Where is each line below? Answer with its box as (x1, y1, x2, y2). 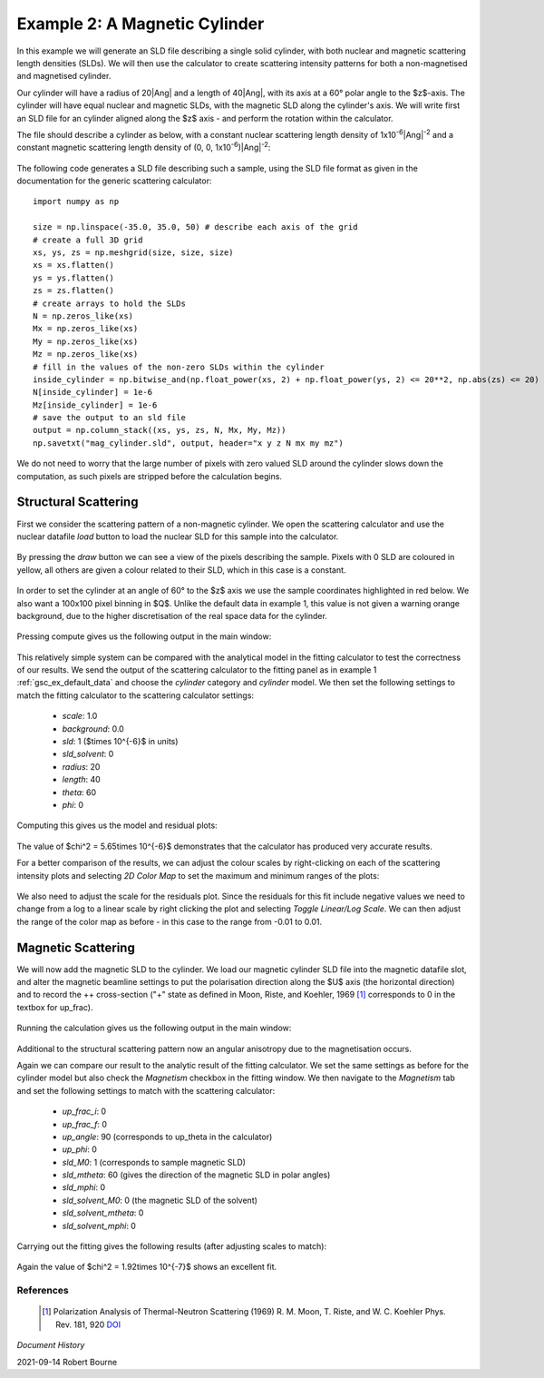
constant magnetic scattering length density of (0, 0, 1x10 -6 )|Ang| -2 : (16, 141, 271, 153)
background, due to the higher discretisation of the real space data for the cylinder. (16, 610, 328, 621)
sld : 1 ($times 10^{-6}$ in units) (62, 736, 179, 747)
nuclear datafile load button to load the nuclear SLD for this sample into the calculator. (16, 531, 339, 542)
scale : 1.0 (62, 711, 98, 722)
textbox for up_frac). (16, 1001, 93, 1012)
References (16, 1284, 69, 1297)
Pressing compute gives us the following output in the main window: (16, 631, 272, 642)
